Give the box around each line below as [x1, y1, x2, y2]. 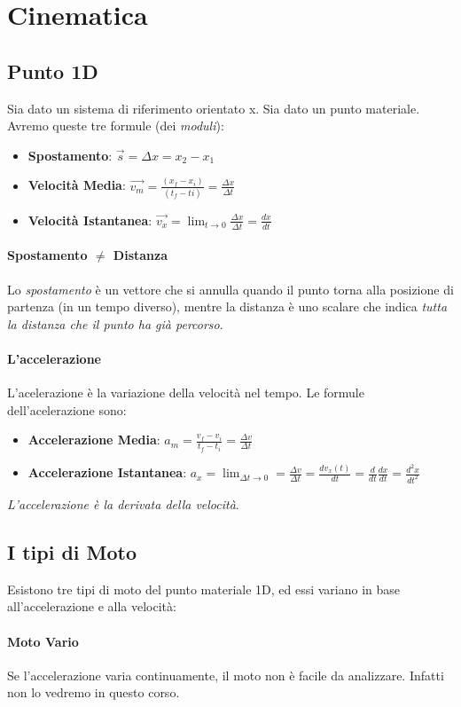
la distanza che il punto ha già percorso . [7, 314, 223, 333]
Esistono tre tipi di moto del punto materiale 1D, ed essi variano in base [7, 579, 401, 598]
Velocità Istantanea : [27, 210, 152, 229]
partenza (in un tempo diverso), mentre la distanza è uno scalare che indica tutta [7, 297, 448, 316]
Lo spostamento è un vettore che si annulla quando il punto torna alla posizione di [7, 279, 454, 298]
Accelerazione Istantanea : [27, 463, 187, 482]
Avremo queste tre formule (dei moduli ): [7, 116, 224, 135]
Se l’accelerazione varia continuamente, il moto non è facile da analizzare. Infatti [7, 665, 444, 684]
